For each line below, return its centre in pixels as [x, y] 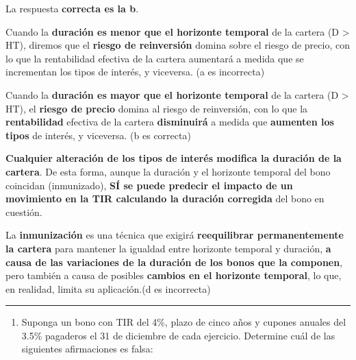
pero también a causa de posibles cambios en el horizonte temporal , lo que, [174, 275]
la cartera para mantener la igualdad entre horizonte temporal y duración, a [168, 248]
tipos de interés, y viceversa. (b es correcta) [98, 135]
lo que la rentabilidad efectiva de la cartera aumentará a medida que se [155, 58]
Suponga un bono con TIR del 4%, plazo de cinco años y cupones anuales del [184, 322]
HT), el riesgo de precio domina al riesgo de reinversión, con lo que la [157, 108]
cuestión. [24, 212]
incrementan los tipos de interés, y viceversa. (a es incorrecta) [135, 72]
